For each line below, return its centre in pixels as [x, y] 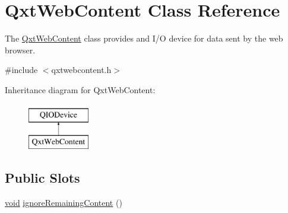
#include [21, 70]
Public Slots [42, 178]
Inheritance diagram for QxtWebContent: [80, 89]
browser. [20, 50]
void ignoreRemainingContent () [64, 202]
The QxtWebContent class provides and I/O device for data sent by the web [144, 38]
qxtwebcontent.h [81, 70]
